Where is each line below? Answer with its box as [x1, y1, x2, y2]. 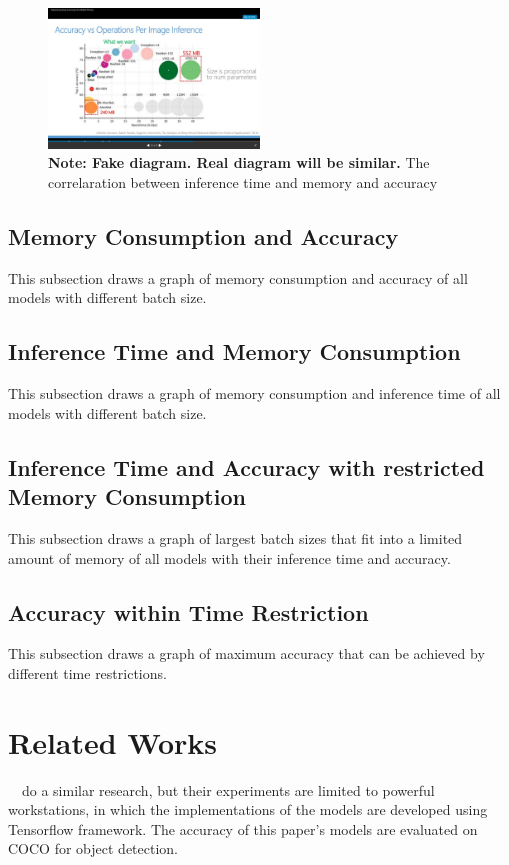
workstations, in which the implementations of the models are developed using [8, 799, 488, 820]
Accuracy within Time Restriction [8, 596, 369, 627]
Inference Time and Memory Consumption [8, 336, 461, 367]
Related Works [8, 721, 218, 762]
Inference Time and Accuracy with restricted [8, 451, 485, 482]
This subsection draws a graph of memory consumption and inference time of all [8, 383, 501, 404]
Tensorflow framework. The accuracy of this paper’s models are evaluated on [8, 818, 478, 839]
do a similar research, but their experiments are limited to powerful [21, 779, 435, 800]
